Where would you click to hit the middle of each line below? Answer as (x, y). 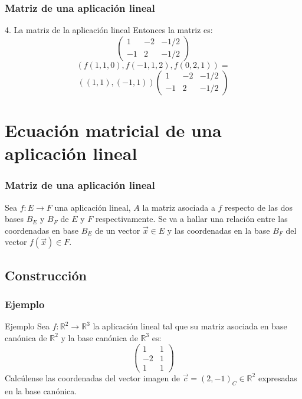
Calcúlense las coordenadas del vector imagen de (92, 377)
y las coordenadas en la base (219, 230)
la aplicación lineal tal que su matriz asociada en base (190, 326)
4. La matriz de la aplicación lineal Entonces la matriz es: (109, 30)
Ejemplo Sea (27, 326)
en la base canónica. (41, 390)
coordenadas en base (42, 230)
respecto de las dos (259, 207)
